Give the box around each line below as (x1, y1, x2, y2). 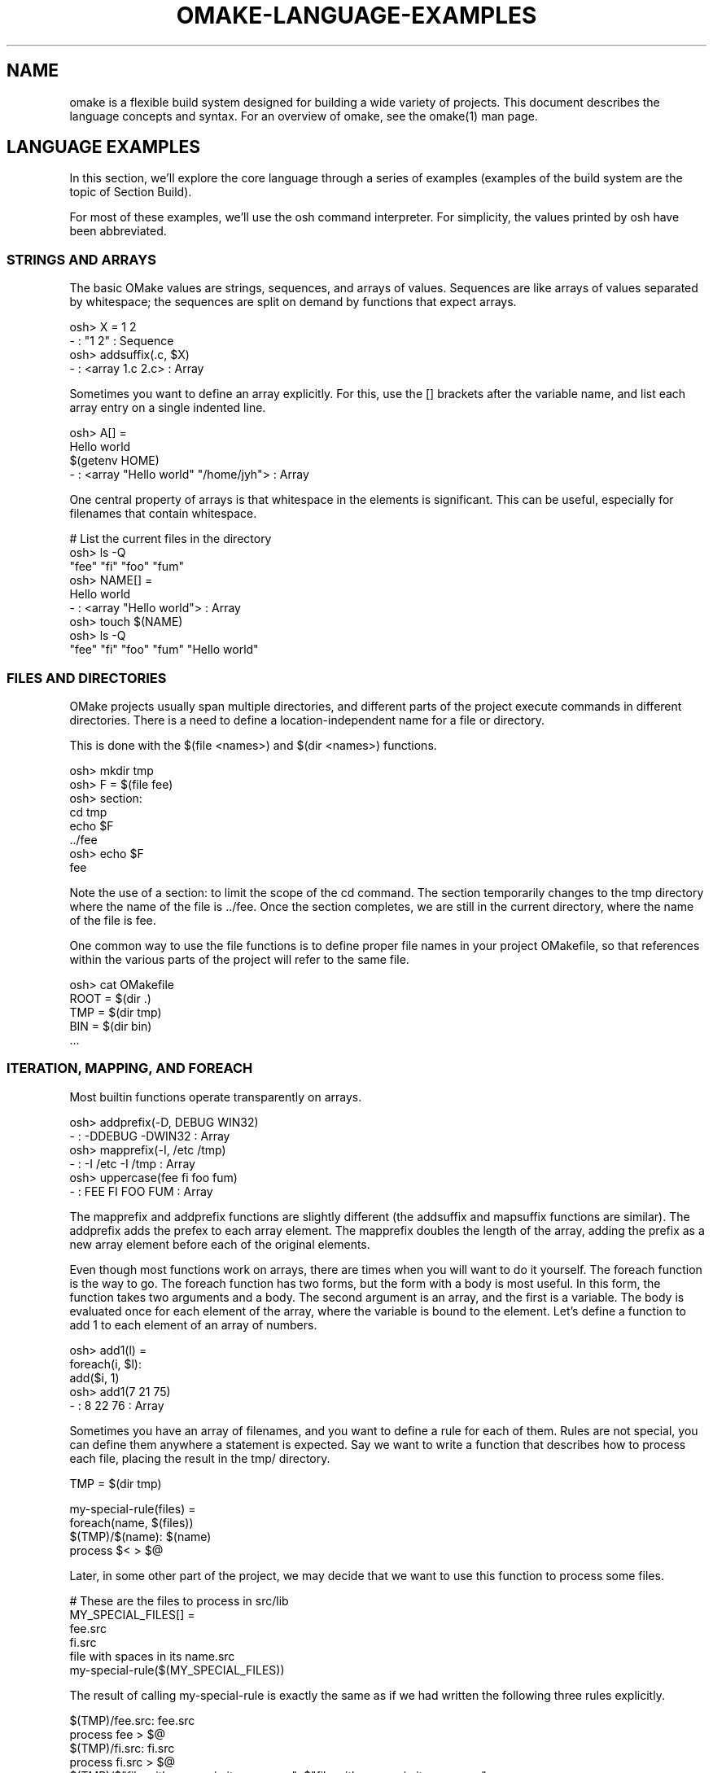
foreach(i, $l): (69, 1356, 142, 1371)
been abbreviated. (69, 224, 167, 239)
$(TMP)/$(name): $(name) (69, 1529, 212, 1543)
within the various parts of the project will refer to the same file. (69, 952, 409, 966)
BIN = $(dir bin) (69, 1018, 152, 1033)
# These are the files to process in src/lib (69, 1593, 289, 1608)
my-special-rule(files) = (69, 1501, 196, 1516)
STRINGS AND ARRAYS (7, 251, 156, 268)
